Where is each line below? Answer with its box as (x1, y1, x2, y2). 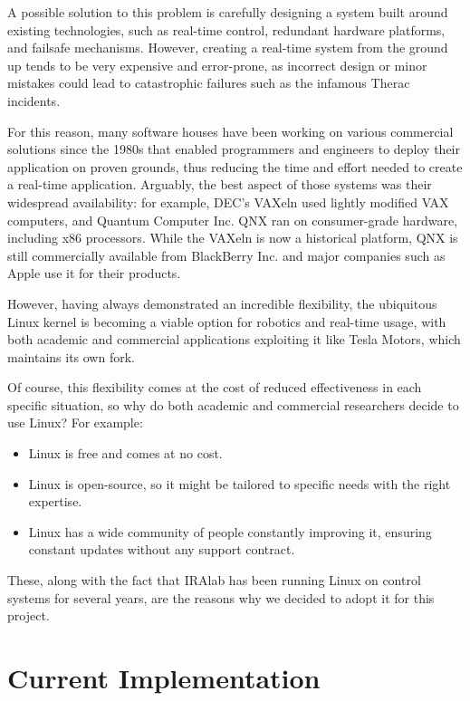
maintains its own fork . (7, 347, 135, 366)
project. (7, 606, 50, 625)
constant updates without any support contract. (28, 540, 295, 559)
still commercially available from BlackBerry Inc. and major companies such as (7, 245, 446, 264)
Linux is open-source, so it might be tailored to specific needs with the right (28, 474, 451, 493)
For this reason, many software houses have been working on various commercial (7, 121, 454, 140)
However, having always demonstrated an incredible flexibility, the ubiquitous (7, 293, 437, 312)
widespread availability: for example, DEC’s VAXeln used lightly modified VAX (7, 192, 449, 211)
